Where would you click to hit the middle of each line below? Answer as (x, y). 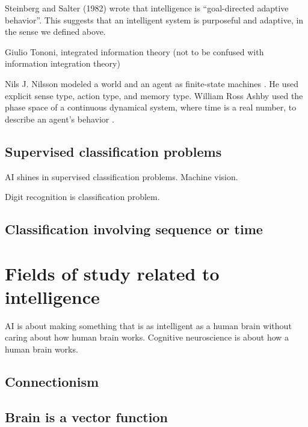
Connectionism (52, 381)
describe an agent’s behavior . (60, 119)
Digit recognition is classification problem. (82, 197)
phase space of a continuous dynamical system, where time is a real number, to (151, 107)
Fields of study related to (112, 273)
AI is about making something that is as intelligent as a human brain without (148, 325)
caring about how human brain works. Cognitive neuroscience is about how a (147, 337)
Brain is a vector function (86, 416)
